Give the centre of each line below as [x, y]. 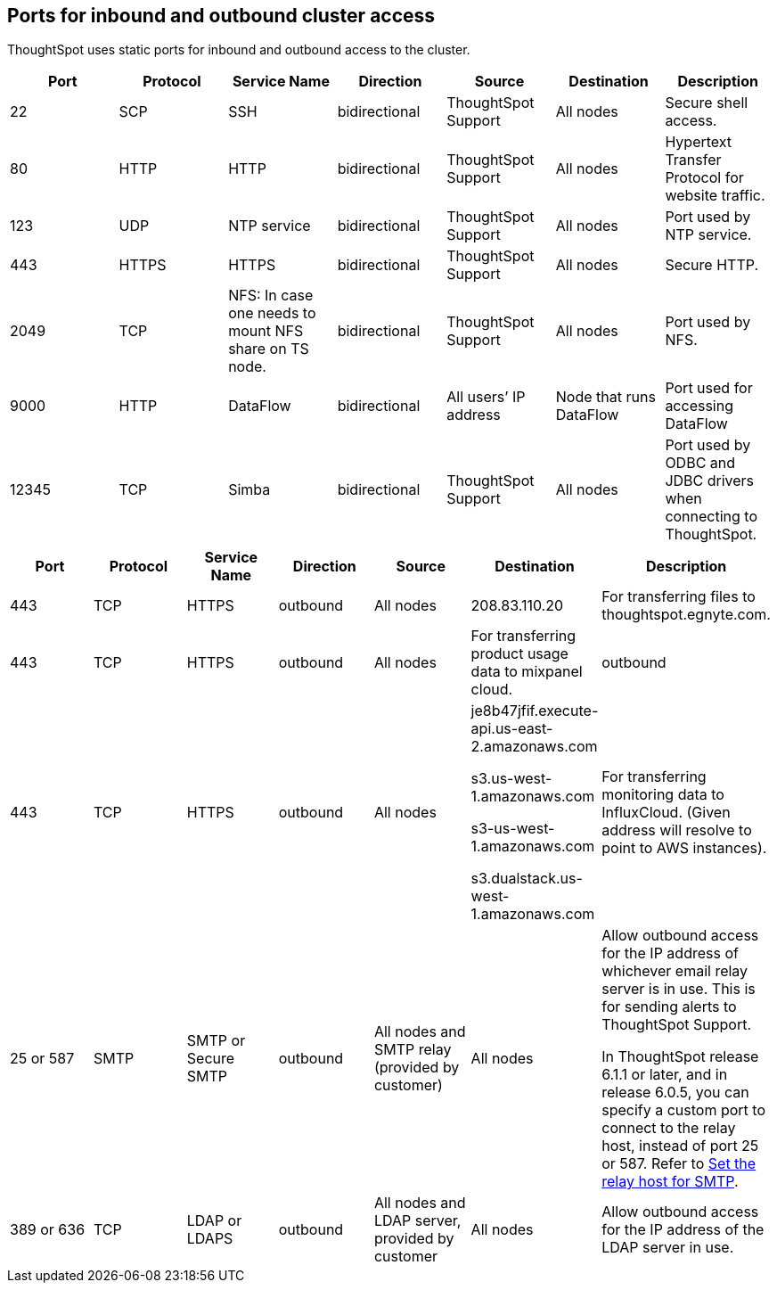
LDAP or [214, 1221]
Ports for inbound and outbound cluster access [221, 16]
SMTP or [216, 1041]
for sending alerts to [669, 1007]
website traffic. [715, 196]
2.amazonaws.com [534, 747]
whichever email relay [675, 971]
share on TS [269, 349]
